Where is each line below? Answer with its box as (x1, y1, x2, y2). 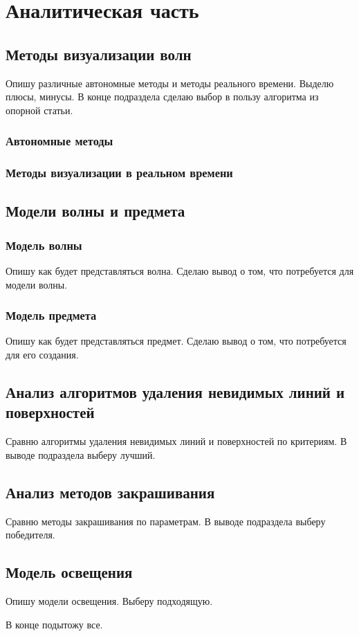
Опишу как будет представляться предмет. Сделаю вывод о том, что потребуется (6, 334, 347, 348)
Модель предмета (6, 307, 97, 324)
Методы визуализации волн (6, 43, 192, 64)
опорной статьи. (6, 102, 73, 117)
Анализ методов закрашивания (6, 481, 215, 502)
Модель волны (6, 236, 82, 253)
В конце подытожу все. (6, 617, 103, 631)
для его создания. (6, 347, 79, 362)
